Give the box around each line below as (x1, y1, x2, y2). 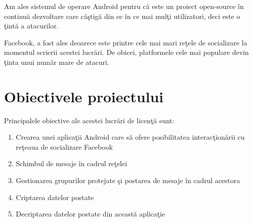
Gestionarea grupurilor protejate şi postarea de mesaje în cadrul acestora (16, 175, 240, 186)
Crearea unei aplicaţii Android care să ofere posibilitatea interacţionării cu (16, 132, 245, 142)
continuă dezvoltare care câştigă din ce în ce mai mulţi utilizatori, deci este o (4, 10, 240, 21)
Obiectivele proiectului (4, 86, 164, 106)
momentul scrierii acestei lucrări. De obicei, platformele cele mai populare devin (4, 47, 249, 57)
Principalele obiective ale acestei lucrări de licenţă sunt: (4, 115, 174, 125)
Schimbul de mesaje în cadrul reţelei (16, 158, 127, 169)
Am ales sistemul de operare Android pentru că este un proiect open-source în (4, 1, 244, 11)
